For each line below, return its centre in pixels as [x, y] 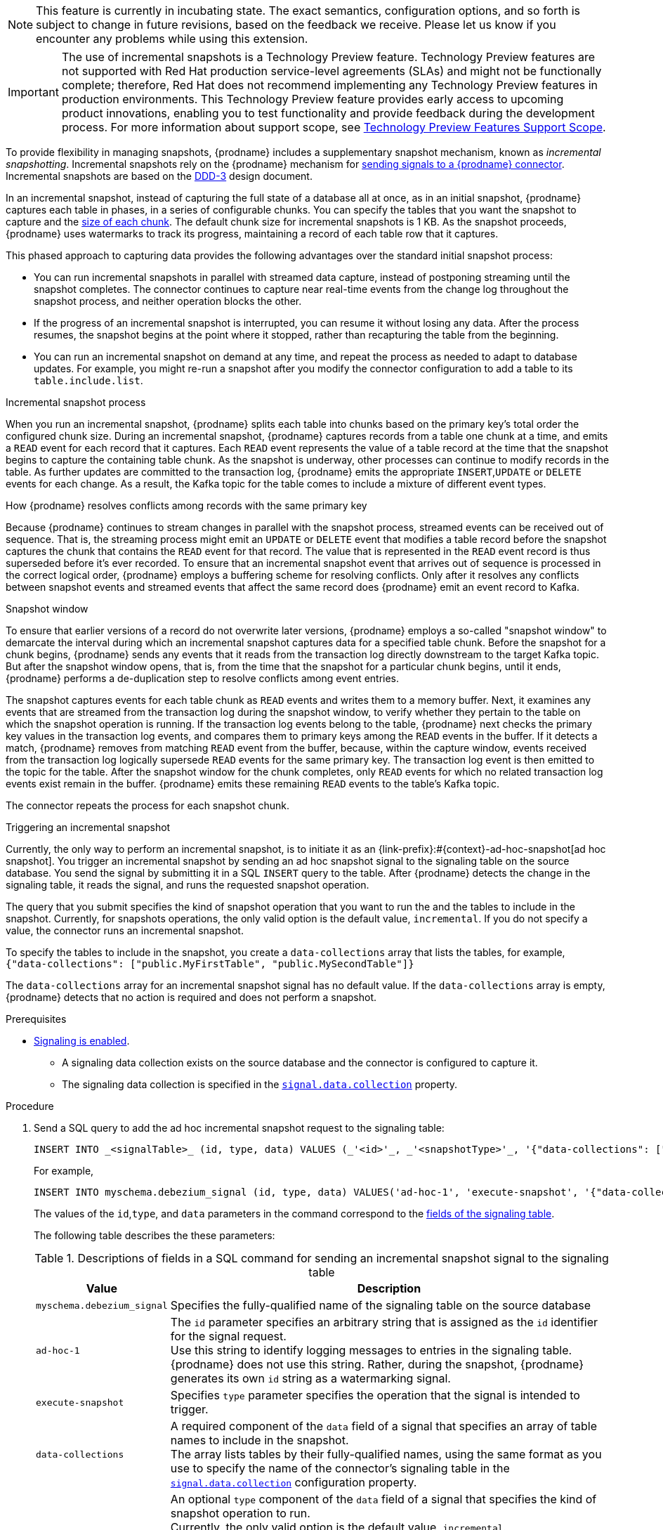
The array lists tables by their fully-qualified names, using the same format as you [386, 1454]
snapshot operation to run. [240, 1513]
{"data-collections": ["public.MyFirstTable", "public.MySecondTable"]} [210, 964]
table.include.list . [88, 380]
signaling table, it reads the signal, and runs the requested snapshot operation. [188, 885]
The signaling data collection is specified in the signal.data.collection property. [260, 1084]
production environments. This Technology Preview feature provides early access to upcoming [313, 99]
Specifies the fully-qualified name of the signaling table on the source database [380, 1305]
